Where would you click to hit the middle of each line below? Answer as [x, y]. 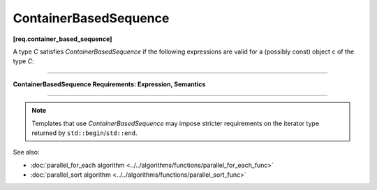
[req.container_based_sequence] [62, 39]
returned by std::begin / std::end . [84, 133]
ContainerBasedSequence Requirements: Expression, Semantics [109, 84]
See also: [26, 152]
